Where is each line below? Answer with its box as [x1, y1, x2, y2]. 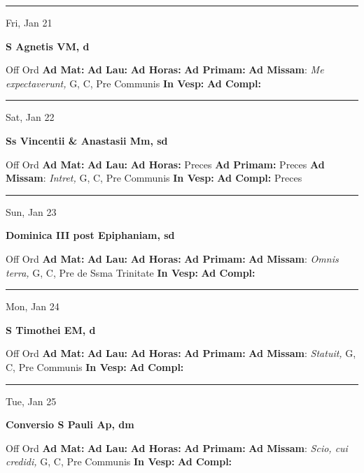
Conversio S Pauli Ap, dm [6, 417, 134, 432]
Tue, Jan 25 [6, 393, 57, 408]
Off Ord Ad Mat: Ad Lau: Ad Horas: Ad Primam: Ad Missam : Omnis [6, 251, 339, 265]
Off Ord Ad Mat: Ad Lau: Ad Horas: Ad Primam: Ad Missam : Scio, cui [6, 440, 348, 455]
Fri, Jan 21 [6, 15, 52, 29]
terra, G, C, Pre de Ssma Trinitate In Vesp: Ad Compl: [6, 265, 255, 279]
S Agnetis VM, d [6, 38, 90, 53]
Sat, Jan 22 [6, 110, 55, 124]
